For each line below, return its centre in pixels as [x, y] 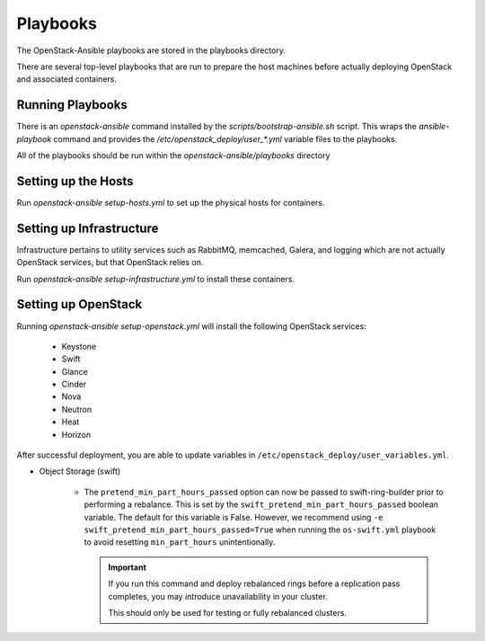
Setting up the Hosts [75, 181]
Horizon [76, 434]
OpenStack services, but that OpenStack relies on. [110, 263]
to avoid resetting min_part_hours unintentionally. [180, 542]
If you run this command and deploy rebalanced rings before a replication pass [254, 583]
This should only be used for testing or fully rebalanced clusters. [228, 612]
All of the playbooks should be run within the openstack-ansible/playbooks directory [173, 156]
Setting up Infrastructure [88, 228]
